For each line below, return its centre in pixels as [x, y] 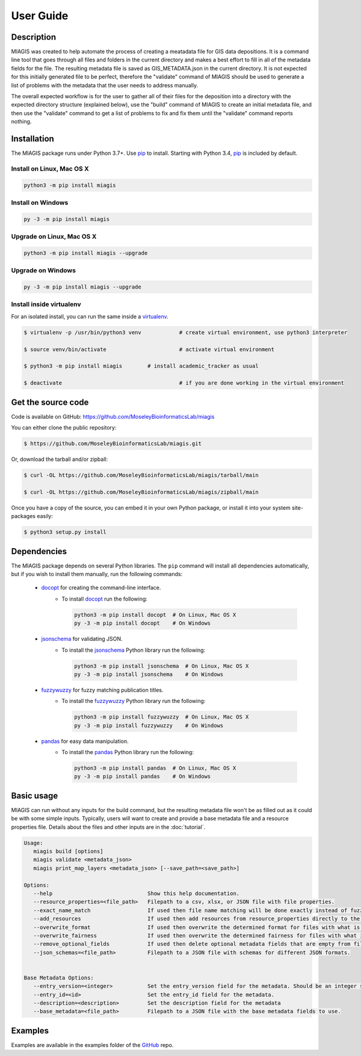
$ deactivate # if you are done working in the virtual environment [184, 383]
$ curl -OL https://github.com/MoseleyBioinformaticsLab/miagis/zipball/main [141, 492]
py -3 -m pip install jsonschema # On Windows [149, 674]
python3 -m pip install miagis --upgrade [86, 253]
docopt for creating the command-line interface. [101, 588]
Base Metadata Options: [59, 978]
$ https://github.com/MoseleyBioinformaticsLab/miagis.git [113, 444]
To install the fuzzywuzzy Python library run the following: [134, 701]
